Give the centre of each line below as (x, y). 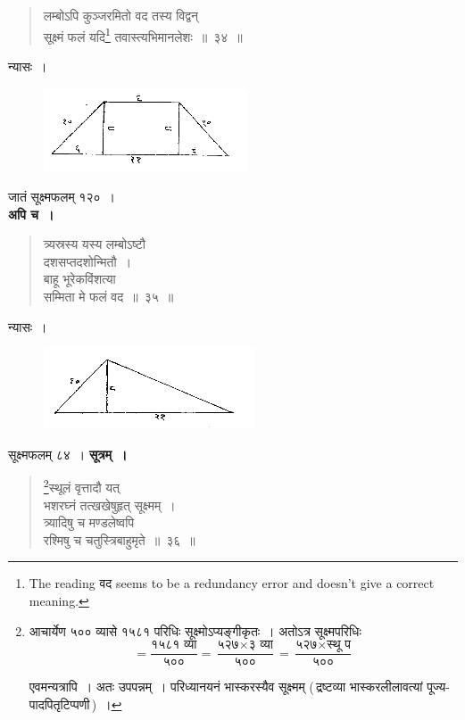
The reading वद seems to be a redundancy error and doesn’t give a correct (232, 583)
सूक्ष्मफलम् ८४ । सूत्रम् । (68, 454)
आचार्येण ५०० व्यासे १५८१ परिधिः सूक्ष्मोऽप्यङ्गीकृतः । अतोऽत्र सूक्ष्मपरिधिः (195, 630)
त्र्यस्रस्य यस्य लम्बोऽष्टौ (94, 244)
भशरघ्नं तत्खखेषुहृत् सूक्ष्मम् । (109, 505)
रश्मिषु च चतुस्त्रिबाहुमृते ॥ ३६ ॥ (119, 539)
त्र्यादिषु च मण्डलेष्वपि (89, 522)
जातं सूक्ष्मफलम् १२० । (62, 197)
